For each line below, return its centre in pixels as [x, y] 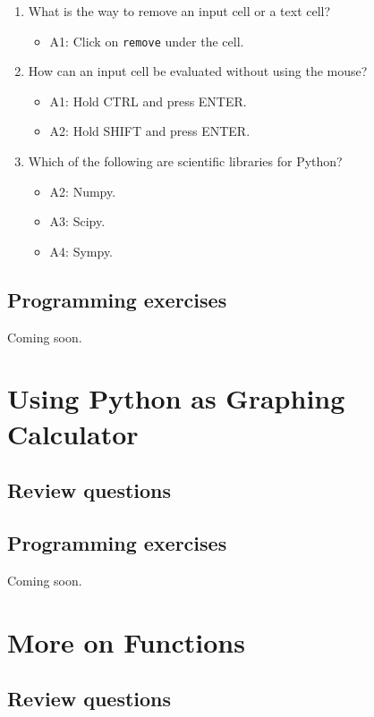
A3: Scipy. [77, 221]
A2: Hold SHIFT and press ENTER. [150, 131]
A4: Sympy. [81, 251]
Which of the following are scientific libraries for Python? [185, 161]
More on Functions [126, 641]
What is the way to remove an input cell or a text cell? [179, 11]
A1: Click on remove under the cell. [147, 41]
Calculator [73, 433]
